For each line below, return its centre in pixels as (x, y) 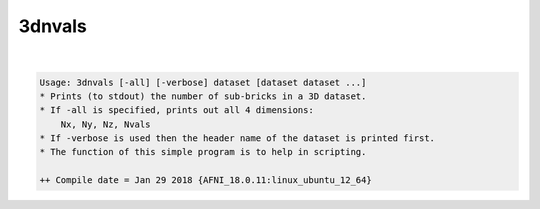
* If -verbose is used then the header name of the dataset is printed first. (237, 138)
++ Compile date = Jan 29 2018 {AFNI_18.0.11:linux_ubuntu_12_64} (205, 180)
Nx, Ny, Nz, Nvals (105, 124)
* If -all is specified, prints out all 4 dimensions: (176, 110)
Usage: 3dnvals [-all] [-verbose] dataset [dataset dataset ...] (203, 82)
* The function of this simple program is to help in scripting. (203, 152)
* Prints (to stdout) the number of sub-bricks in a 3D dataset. (203, 96)
